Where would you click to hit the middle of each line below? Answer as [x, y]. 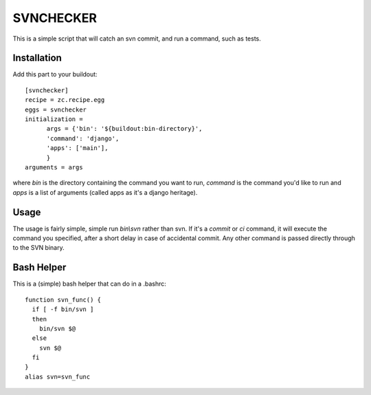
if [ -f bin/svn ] [63, 309]
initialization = [54, 119]
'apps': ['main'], [77, 148]
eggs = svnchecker [56, 109]
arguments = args [54, 167]
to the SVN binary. [38, 248]
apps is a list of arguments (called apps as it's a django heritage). [105, 192]
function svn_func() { [63, 300]
